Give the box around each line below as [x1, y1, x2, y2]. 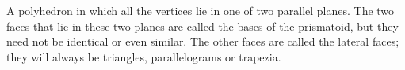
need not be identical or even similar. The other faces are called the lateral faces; [6, 33, 399, 50]
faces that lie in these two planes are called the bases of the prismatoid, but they [6, 17, 399, 34]
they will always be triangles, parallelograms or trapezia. [6, 48, 281, 64]
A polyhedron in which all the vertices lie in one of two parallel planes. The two [6, 2, 395, 18]
